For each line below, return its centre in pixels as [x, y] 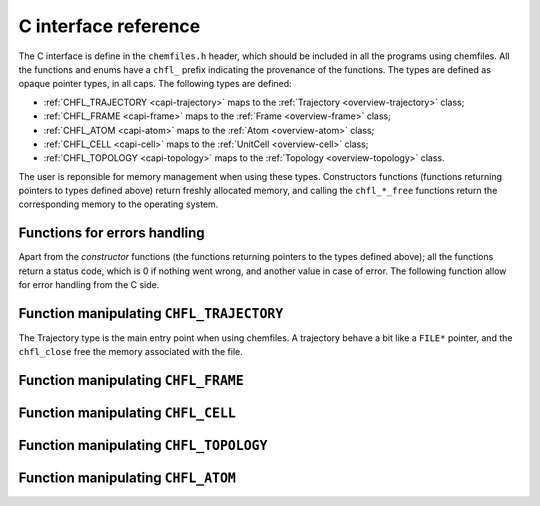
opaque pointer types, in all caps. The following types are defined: [155, 84]
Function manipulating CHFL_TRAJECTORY [151, 313]
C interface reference [109, 26]
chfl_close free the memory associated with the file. [131, 352]
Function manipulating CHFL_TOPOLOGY [143, 445]
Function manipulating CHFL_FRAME [131, 380]
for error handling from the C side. [89, 285]
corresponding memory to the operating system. [118, 204]
